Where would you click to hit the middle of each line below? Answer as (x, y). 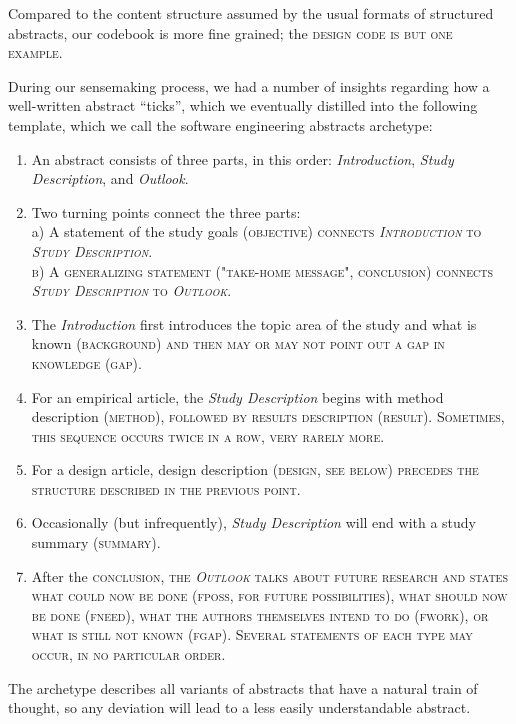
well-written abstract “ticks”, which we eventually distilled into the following (243, 105)
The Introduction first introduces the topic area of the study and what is (254, 323)
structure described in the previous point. (166, 488)
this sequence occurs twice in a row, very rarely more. (208, 435)
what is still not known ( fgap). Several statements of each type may (252, 634)
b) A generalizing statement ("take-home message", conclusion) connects (262, 270)
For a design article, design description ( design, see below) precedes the (255, 469)
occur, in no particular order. (128, 654)
